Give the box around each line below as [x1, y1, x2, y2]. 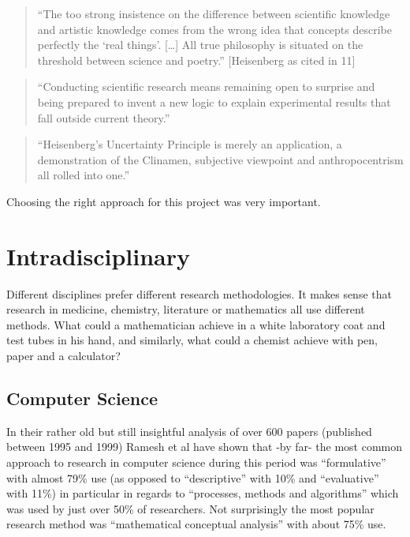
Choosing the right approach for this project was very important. [6, 193, 321, 209]
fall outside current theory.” [37, 109, 170, 126]
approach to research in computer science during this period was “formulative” [6, 454, 386, 471]
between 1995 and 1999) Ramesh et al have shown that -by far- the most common [6, 438, 403, 455]
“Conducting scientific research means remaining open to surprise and [37, 78, 375, 95]
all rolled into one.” [37, 167, 130, 183]
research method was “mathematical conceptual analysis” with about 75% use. [6, 516, 386, 532]
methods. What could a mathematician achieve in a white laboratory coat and [6, 316, 386, 332]
